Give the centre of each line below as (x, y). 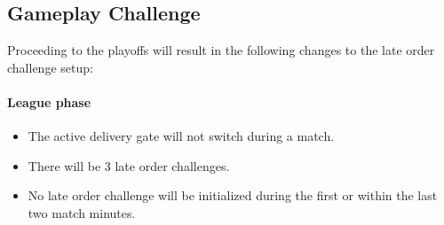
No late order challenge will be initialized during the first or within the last (233, 195)
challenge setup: (50, 67)
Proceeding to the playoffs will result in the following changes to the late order (221, 50)
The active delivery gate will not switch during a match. (181, 136)
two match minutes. (82, 212)
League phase (49, 101)
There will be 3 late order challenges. (129, 165)
